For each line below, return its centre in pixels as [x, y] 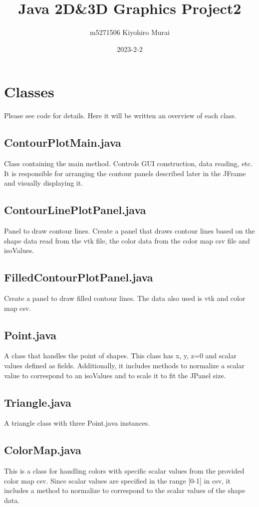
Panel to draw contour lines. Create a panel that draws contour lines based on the [129, 231]
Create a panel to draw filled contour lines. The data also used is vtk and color [125, 298]
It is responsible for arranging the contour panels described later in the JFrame [125, 173]
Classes [29, 92]
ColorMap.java [43, 450]
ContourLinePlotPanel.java [75, 210]
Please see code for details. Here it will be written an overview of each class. [120, 116]
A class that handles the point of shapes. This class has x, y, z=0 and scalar [120, 356]
